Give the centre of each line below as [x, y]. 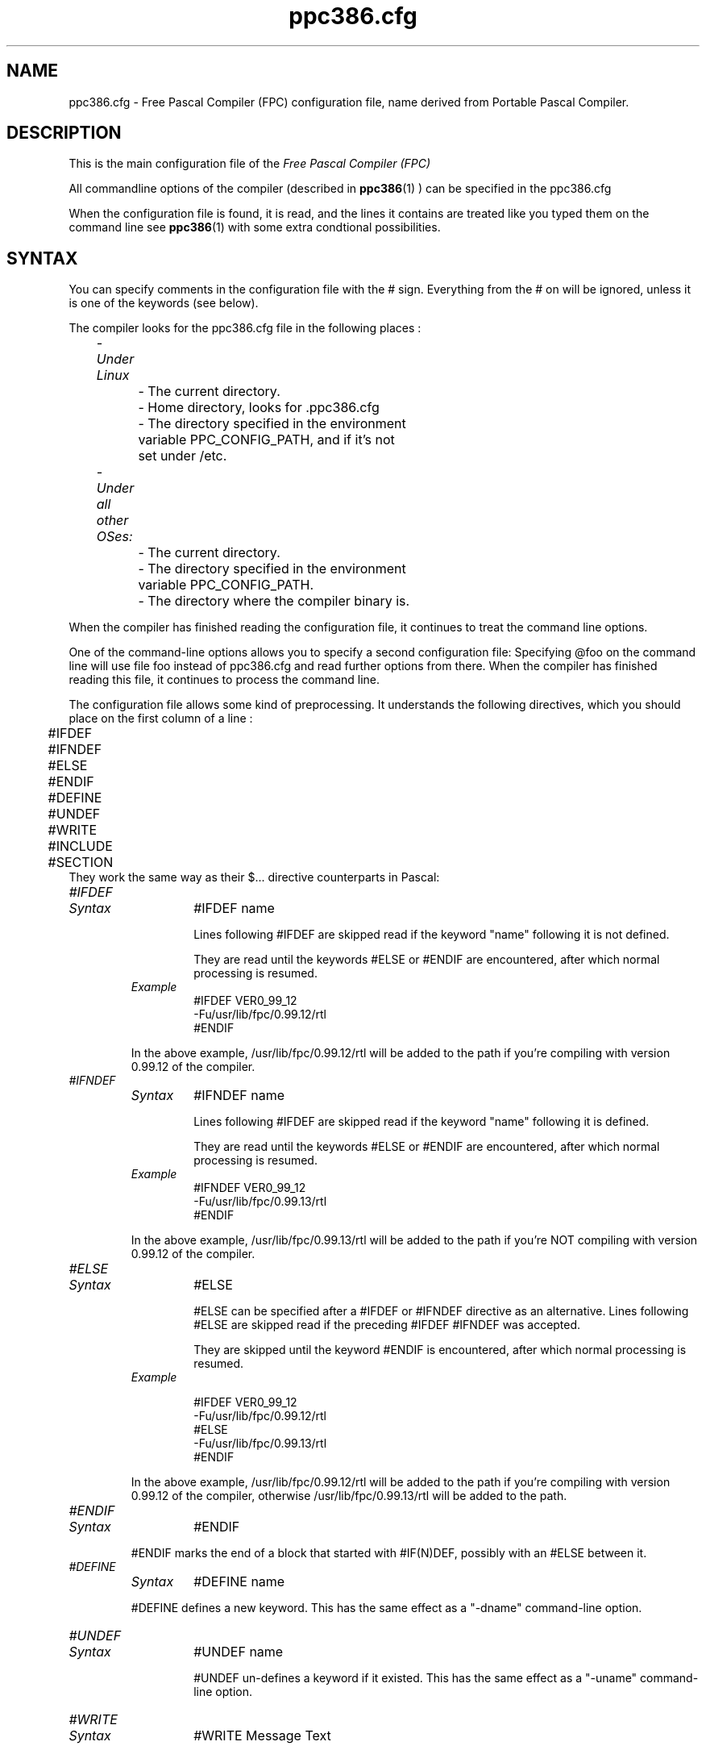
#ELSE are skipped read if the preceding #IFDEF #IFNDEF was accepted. [387, 1325]
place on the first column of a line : [161, 719]
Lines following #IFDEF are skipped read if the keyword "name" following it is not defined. [432, 935]
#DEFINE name [239, 1582]
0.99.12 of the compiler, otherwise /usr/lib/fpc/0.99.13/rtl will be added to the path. [349, 1496]
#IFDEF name [234, 908]
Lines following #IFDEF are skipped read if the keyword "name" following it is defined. [422, 1122]
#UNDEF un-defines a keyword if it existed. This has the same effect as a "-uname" [415, 1678]
